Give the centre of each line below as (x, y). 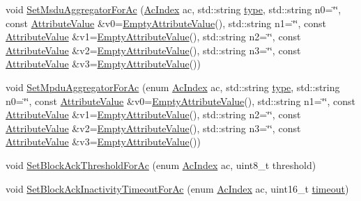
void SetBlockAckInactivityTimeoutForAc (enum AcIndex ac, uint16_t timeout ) (177, 188)
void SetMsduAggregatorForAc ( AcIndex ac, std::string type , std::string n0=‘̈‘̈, (174, 9)
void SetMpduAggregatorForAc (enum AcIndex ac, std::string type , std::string (173, 87)
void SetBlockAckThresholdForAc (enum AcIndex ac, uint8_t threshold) (161, 164)
